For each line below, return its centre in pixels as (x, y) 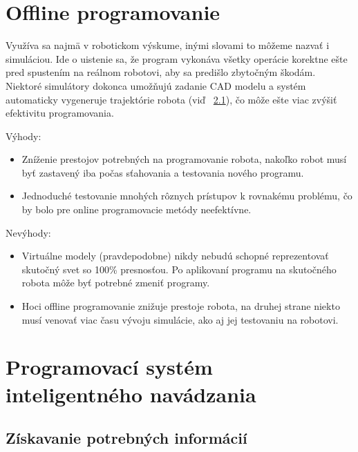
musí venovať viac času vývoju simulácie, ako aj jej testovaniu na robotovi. (180, 319)
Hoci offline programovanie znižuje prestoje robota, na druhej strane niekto (181, 306)
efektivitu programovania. (60, 113)
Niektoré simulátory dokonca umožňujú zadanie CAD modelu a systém (156, 85)
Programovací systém (109, 367)
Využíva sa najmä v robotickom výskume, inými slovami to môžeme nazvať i (168, 45)
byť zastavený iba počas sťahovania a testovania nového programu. (163, 172)
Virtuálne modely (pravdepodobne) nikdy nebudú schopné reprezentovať (175, 256)
